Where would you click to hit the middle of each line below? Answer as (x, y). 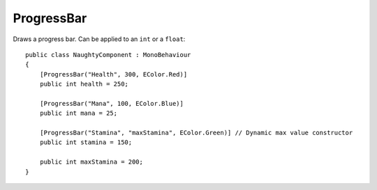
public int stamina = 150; (86, 142)
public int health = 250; (84, 84)
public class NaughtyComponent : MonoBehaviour (108, 55)
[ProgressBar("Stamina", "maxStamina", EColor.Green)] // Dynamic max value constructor (196, 133)
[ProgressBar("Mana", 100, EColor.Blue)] (112, 103)
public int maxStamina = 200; (91, 162)
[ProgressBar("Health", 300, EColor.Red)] (113, 74)
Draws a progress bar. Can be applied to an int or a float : (99, 39)
